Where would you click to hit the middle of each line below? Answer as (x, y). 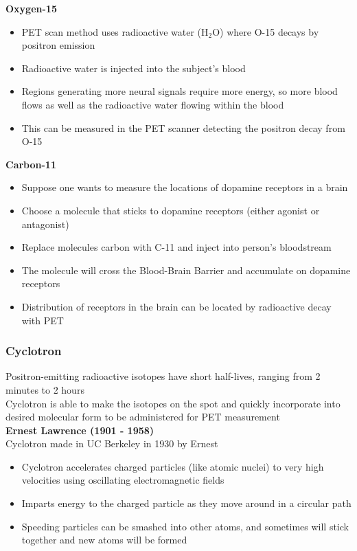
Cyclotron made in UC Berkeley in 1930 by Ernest (112, 443)
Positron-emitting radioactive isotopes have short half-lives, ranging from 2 (163, 376)
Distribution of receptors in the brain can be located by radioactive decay (176, 306)
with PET (43, 320)
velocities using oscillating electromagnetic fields (123, 480)
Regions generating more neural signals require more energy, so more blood (180, 91)
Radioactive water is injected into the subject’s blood (134, 68)
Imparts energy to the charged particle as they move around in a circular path (186, 503)
